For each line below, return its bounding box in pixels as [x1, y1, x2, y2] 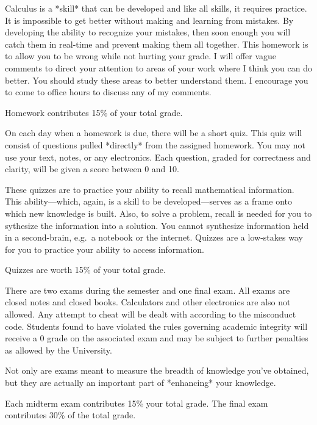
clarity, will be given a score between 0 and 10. [5, 162, 179, 175]
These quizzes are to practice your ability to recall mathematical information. [5, 183, 294, 195]
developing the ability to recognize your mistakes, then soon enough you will [5, 26, 291, 38]
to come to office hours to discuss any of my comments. [5, 85, 212, 98]
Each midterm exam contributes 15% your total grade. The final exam [5, 396, 268, 409]
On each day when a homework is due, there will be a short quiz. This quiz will [5, 126, 302, 139]
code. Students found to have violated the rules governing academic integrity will [5, 319, 308, 332]
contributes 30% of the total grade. [5, 409, 136, 421]
